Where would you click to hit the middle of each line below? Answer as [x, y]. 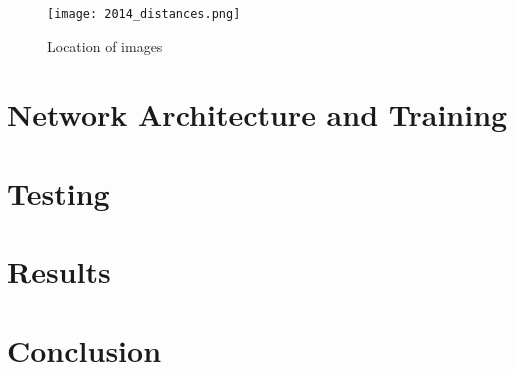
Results [59, 271]
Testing [58, 192]
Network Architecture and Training [257, 114]
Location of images [105, 45]
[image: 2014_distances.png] [144, 14]
